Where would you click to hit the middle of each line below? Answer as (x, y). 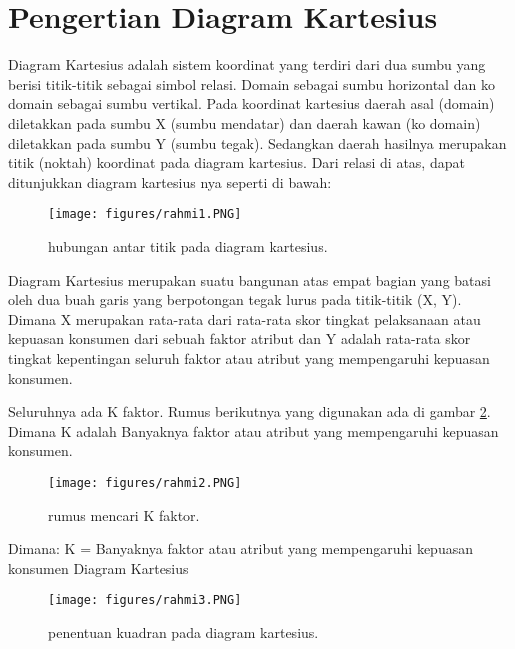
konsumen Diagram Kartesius (98, 567)
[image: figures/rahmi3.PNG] (145, 600)
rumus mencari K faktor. (124, 514)
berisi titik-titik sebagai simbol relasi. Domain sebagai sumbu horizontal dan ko (251, 83)
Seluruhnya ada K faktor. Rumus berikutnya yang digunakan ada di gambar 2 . (249, 411)
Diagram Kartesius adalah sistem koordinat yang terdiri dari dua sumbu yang (247, 64)
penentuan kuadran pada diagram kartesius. (183, 631)
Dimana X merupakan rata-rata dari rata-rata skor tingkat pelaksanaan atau (244, 318)
